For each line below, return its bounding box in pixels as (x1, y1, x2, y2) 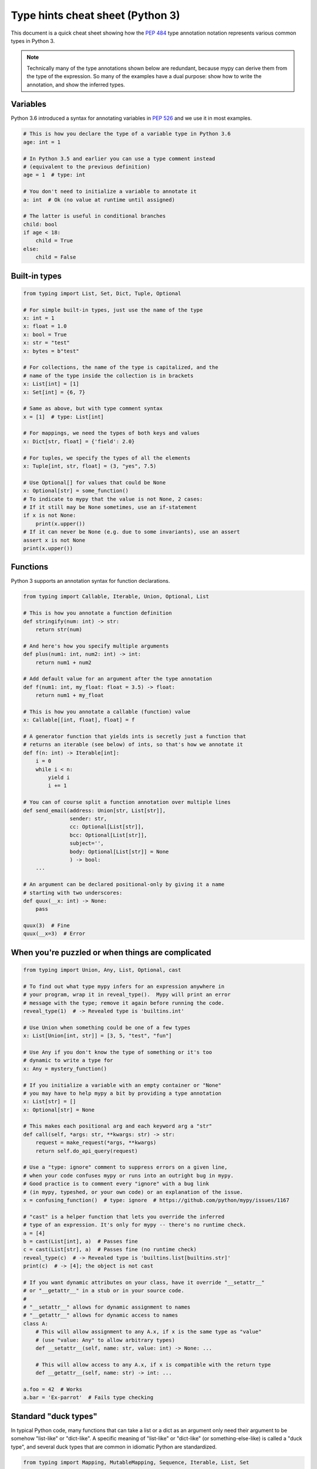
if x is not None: (23, 512, 76, 519)
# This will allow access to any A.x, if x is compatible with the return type (35, 1361, 271, 1368)
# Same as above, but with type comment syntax (23, 405, 163, 412)
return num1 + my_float (35, 692, 104, 699)
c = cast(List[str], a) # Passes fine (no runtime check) (23, 1246, 197, 1253)
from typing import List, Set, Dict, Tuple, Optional (23, 290, 181, 297)
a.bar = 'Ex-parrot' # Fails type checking (23, 1394, 154, 1401)
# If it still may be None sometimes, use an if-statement (23, 504, 197, 511)
